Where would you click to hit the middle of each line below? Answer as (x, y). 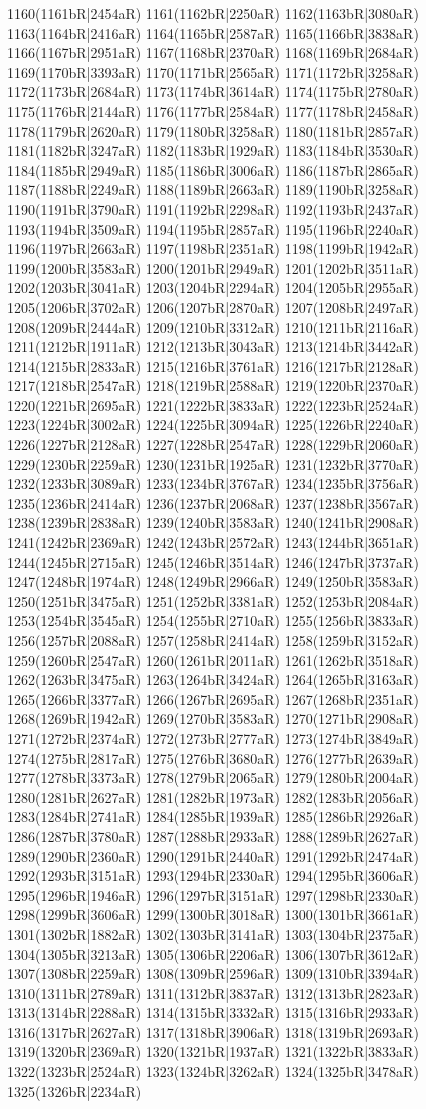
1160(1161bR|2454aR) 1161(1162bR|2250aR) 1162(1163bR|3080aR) (213, 13)
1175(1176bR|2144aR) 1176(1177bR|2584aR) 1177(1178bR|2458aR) (213, 110)
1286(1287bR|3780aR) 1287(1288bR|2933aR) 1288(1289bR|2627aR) (213, 835)
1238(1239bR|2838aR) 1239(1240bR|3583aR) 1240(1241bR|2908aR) (213, 522)
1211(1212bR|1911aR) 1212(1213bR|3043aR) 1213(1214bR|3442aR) (213, 346)
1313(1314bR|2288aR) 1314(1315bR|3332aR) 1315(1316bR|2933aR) (213, 1012)
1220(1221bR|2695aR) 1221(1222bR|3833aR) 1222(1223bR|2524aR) (213, 404)
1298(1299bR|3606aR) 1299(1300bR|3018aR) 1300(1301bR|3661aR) (213, 914)
